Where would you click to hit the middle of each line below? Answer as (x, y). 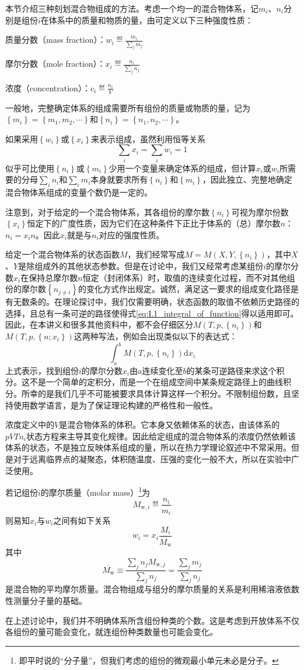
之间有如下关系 (82, 520)
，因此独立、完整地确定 (247, 179)
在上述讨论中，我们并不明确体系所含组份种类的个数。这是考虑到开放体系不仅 (152, 620)
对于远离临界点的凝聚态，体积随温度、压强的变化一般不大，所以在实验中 (152, 459)
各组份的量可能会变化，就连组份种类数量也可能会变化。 (111, 632)
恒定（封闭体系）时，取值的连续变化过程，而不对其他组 (189, 277)
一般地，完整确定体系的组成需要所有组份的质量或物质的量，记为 (128, 107)
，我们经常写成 (156, 254)
